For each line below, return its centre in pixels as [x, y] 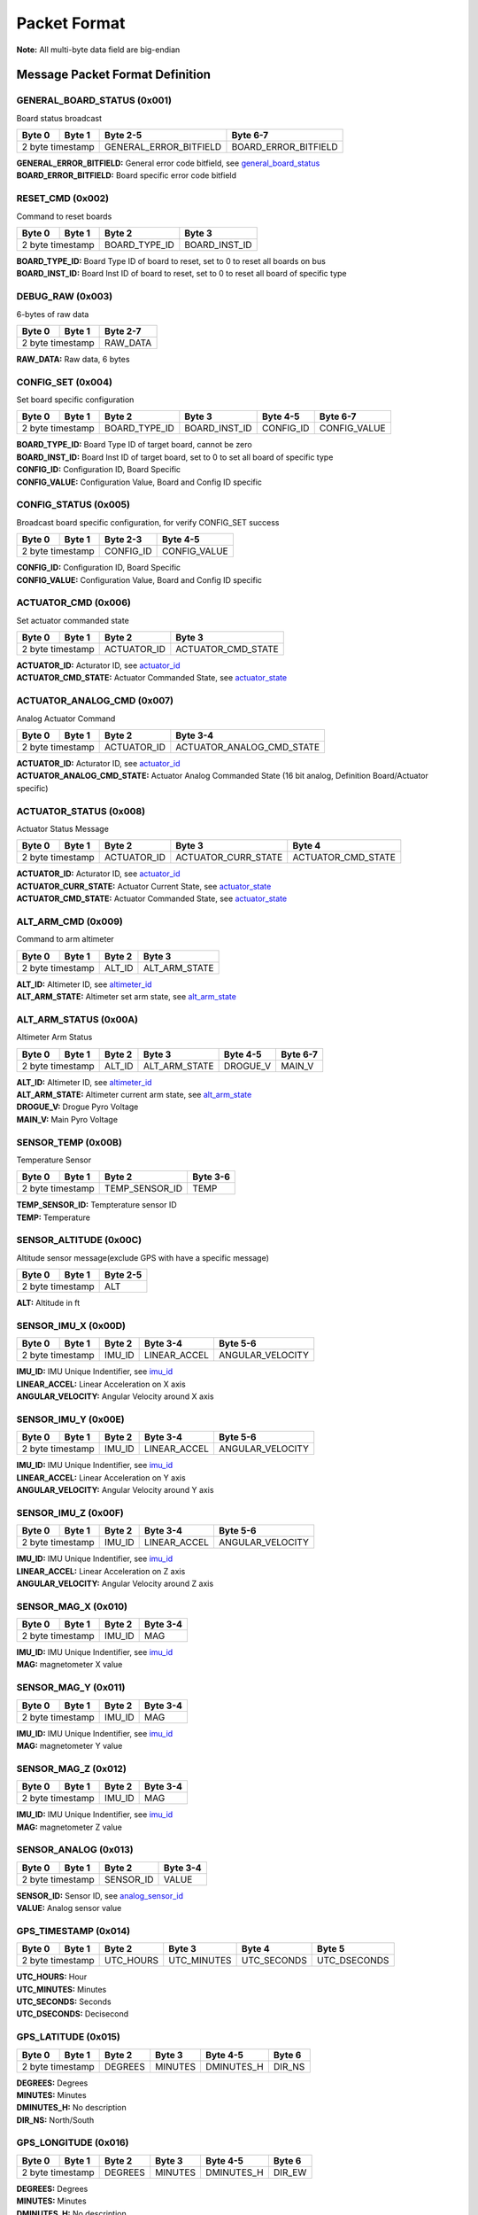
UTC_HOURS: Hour [52, 1977]
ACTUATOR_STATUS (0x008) [81, 811]
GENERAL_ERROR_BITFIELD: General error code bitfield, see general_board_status [168, 163]
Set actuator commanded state [73, 620]
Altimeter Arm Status [54, 1038]
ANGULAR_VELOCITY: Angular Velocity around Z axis [115, 1583]
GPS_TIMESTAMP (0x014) [73, 1931]
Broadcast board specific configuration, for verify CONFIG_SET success [148, 522]
